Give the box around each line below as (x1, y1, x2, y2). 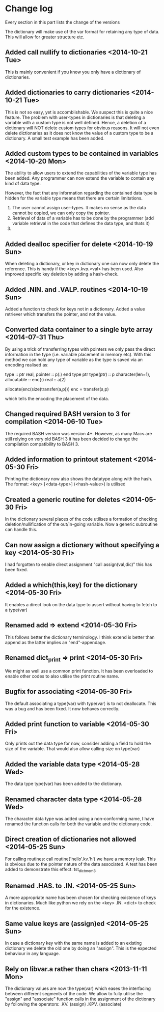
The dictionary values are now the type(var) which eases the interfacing (5, 985, 151, 991)
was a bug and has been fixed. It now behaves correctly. (5, 705, 120, 711)
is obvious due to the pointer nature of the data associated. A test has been (5, 861, 158, 867)
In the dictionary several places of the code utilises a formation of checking (5, 516, 158, 522)
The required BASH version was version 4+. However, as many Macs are (5, 430, 152, 436)
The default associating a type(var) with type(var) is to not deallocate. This (5, 701, 157, 706)
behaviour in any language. (5, 951, 60, 956)
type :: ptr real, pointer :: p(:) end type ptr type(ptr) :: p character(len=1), (5, 371, 151, 377)
